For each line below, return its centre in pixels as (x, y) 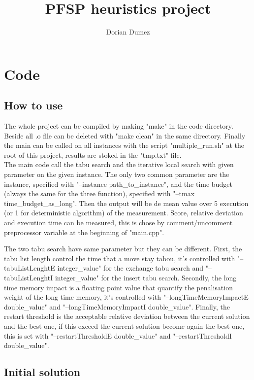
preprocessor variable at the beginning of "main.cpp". (84, 232)
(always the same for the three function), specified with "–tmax (99, 193)
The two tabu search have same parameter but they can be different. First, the (123, 249)
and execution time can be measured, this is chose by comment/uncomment (118, 223)
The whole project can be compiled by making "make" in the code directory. (119, 126)
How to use (33, 105)
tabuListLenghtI (29, 278)
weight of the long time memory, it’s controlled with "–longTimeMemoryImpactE (126, 297)
